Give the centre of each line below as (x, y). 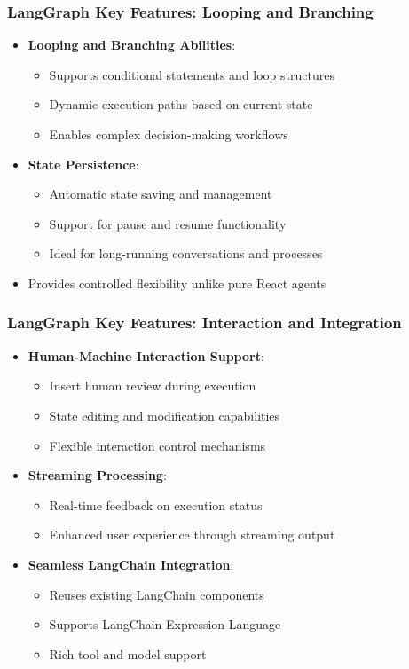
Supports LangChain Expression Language (165, 624)
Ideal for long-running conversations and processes (186, 253)
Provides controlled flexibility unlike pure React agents (177, 283)
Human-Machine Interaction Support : (146, 355)
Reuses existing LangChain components (157, 594)
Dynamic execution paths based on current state (181, 104)
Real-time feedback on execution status (156, 504)
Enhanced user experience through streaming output (192, 535)
